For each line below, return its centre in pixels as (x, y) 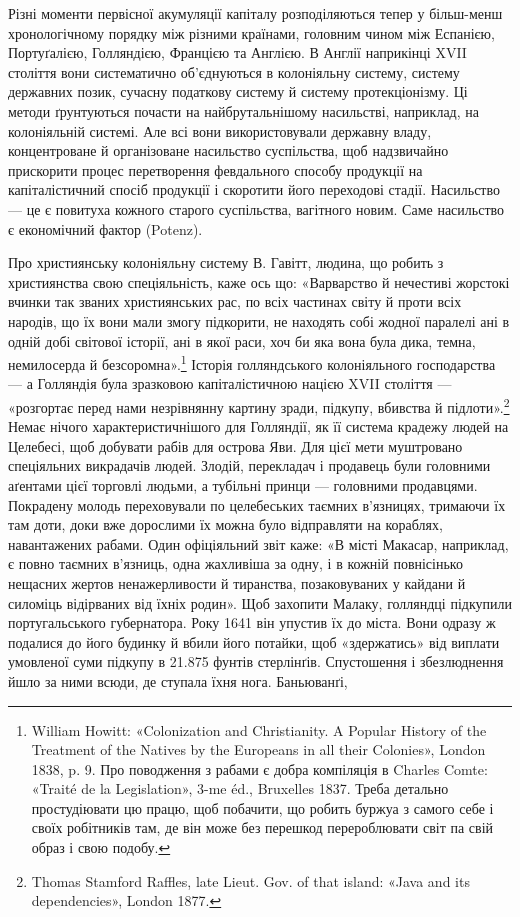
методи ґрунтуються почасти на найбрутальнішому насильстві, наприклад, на (243, 110)
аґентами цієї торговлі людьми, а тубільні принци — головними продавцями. (243, 484)
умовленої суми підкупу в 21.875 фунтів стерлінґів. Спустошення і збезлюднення (256, 661)
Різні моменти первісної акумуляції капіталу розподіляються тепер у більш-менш (255, 13)
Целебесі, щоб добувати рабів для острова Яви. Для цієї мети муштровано (235, 445)
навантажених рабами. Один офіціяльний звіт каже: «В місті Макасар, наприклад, (258, 543)
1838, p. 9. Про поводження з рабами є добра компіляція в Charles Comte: (259, 768)
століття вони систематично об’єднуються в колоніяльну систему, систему (234, 71)
